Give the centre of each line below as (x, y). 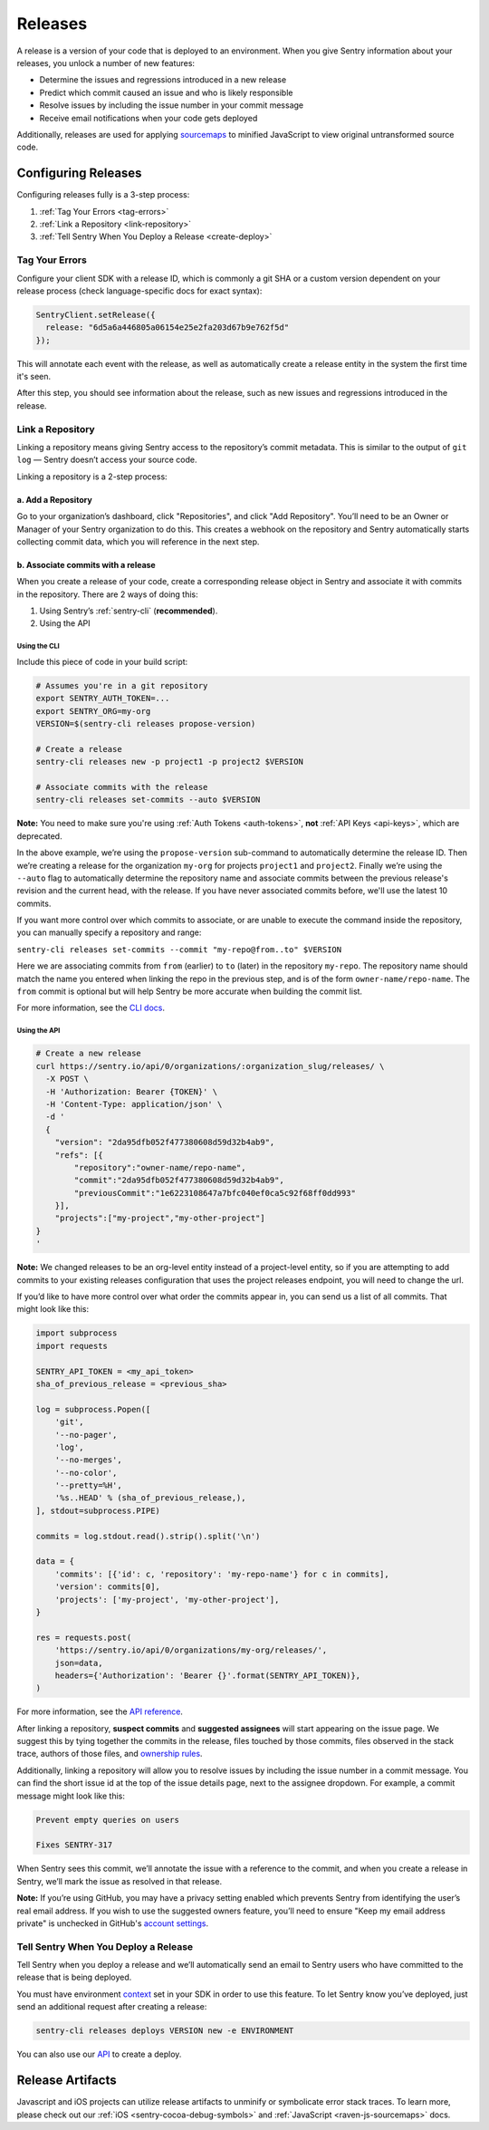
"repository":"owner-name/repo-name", (160, 1167)
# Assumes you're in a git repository (122, 685)
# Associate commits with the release (122, 787)
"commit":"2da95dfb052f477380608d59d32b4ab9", (179, 1181)
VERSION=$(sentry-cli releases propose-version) (146, 723)
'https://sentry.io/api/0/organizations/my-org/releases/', (191, 1650)
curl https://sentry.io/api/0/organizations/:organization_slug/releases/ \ (210, 1066)
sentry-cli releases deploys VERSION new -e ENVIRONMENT (165, 2031)
